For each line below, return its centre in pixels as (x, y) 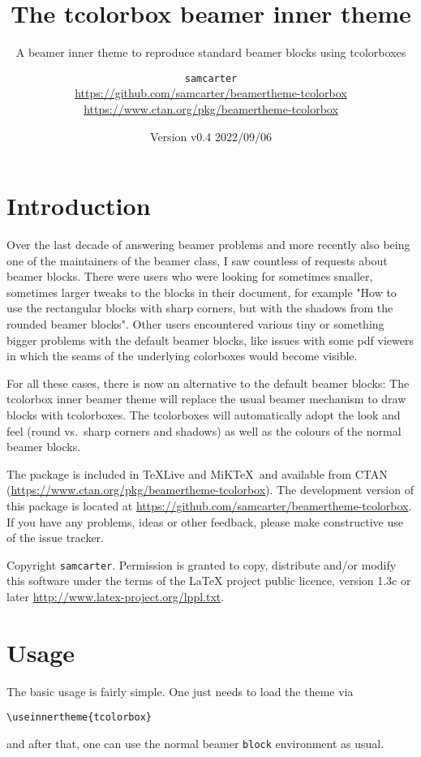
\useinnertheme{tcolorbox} (79, 718)
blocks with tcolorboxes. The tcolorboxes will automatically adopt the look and (204, 415)
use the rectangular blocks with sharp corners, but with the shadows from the (200, 308)
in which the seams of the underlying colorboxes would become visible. (182, 356)
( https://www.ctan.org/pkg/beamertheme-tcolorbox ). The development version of (210, 490)
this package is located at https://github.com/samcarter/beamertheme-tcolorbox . (209, 505)
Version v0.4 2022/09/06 (211, 136)
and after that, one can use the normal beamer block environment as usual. (195, 743)
